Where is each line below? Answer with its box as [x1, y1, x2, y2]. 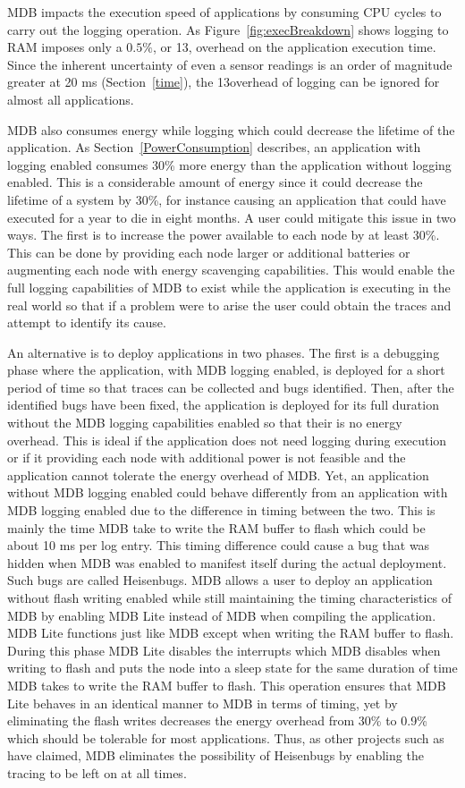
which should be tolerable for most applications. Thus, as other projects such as [7, 728, 444, 747]
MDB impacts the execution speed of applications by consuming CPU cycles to [7, 3, 442, 21]
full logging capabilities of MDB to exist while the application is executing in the [7, 277, 451, 296]
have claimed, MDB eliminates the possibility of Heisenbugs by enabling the [7, 746, 424, 765]
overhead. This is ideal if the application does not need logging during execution [7, 430, 447, 449]
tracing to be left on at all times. [7, 763, 187, 782]
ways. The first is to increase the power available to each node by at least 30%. [7, 225, 440, 244]
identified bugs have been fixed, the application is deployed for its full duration [7, 395, 439, 414]
